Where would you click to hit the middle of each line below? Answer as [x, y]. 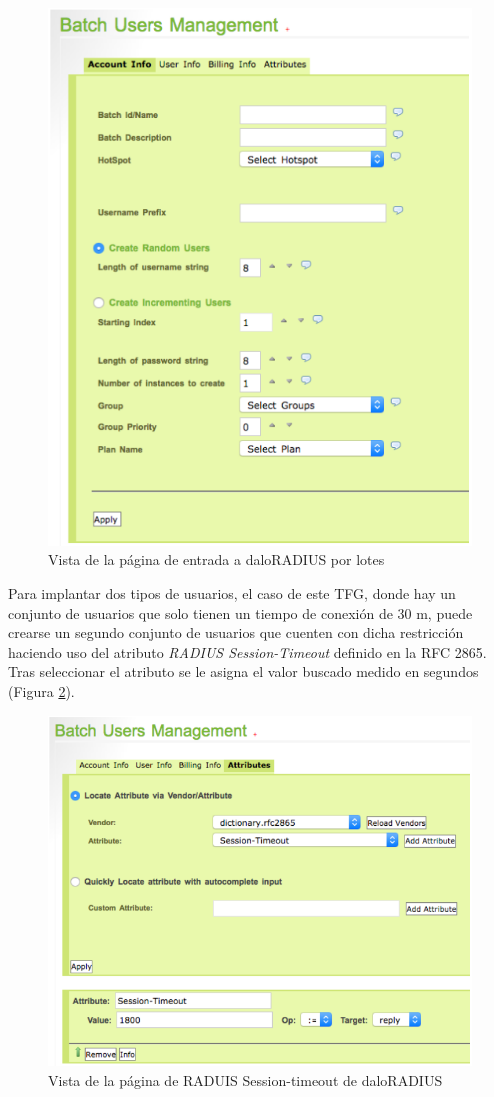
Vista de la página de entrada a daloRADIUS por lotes [216, 559]
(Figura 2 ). [41, 691]
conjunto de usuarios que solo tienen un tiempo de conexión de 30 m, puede [240, 612]
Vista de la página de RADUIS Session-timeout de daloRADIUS [245, 1079]
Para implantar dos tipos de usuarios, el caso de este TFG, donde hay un [232, 593]
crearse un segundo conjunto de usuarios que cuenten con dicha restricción [236, 632]
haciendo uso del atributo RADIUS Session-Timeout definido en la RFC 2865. [247, 651]
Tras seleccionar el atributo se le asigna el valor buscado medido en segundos [243, 671]
